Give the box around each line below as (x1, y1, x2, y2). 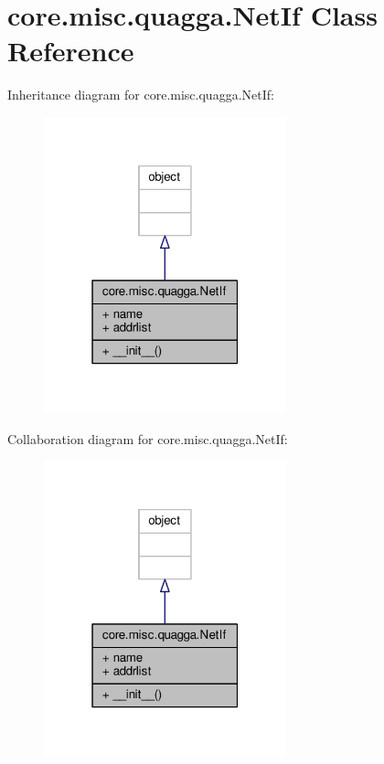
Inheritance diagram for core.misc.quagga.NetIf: (7, 85, 274, 104)
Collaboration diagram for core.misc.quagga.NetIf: (7, 429, 288, 448)
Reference (7, 32, 134, 69)
